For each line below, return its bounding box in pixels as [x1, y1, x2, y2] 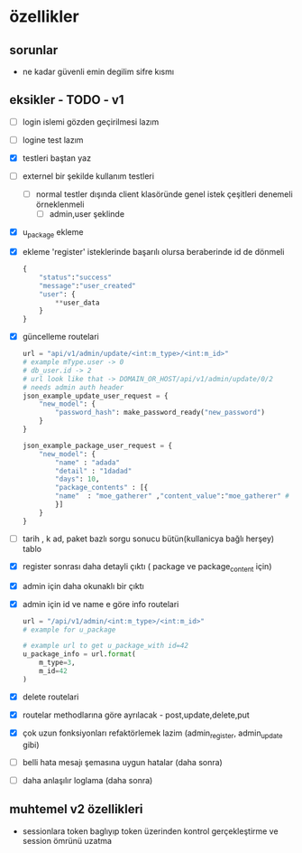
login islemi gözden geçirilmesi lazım [22, 116, 160, 127]
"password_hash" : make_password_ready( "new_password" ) [55, 408, 266, 417]
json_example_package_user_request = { [22, 441, 173, 450]
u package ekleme [22, 227, 84, 239]
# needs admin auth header [22, 382, 124, 392]
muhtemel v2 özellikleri [9, 801, 143, 817]
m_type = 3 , [39, 658, 76, 668]
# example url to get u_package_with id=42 [22, 642, 189, 651]
